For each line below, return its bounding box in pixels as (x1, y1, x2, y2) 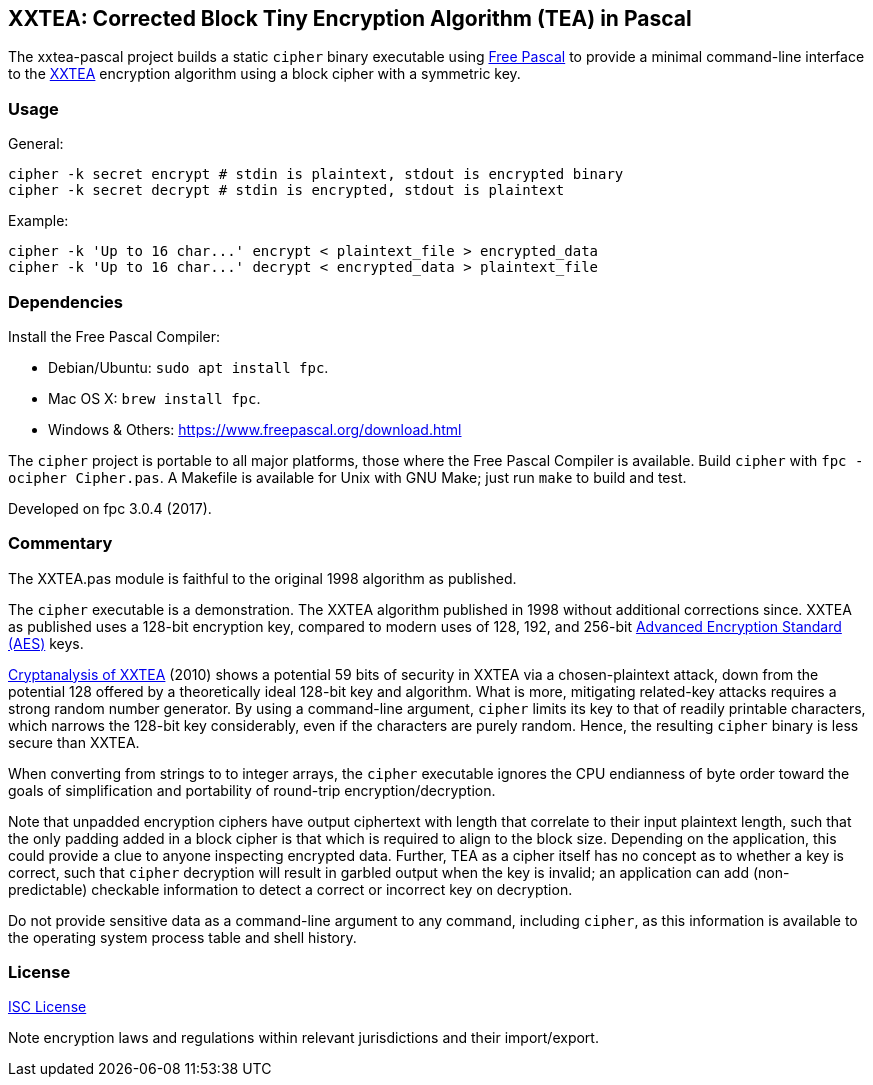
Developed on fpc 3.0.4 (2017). (8, 499, 212, 517)
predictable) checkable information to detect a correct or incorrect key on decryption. (8, 880, 573, 898)
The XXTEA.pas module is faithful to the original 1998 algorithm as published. (8, 569, 517, 587)
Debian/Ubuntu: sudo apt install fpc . (48, 358, 329, 376)
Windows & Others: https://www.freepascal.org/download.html (48, 420, 462, 438)
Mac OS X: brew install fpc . (48, 389, 261, 407)
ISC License (8, 998, 87, 1016)
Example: (8, 212, 69, 230)
